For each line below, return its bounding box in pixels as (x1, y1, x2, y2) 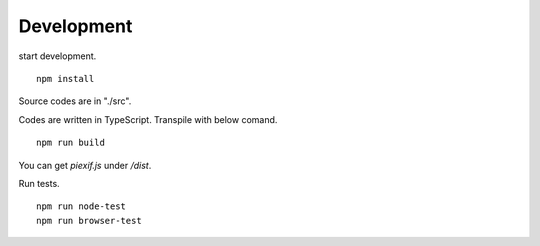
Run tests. (18, 177, 60, 189)
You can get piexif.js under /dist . (18, 159, 152, 171)
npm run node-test (36, 201, 127, 212)
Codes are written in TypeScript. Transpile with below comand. (18, 113, 278, 125)
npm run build (36, 137, 105, 149)
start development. (18, 50, 97, 62)
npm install (36, 73, 95, 84)
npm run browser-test (36, 215, 142, 226)
